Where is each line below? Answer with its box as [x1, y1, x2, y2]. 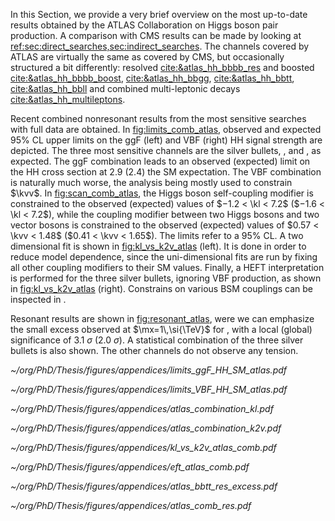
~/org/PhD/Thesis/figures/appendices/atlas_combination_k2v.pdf [10, 422, 282, 434]
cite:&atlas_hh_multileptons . [10, 94, 126, 105]
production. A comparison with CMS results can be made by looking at [10, 30, 302, 41]
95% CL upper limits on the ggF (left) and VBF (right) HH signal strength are [10, 134, 323, 146]
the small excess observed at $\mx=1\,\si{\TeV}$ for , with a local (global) [10, 324, 313, 335]
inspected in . [10, 294, 67, 305]
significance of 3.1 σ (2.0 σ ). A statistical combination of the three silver [10, 334, 304, 346]
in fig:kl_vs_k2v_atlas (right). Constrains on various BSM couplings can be [10, 283, 314, 294]
